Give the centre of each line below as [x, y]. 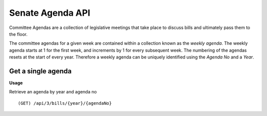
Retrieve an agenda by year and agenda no [53, 92]
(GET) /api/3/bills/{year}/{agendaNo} [65, 103]
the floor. [18, 34]
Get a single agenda [40, 71]
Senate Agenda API [50, 13]
